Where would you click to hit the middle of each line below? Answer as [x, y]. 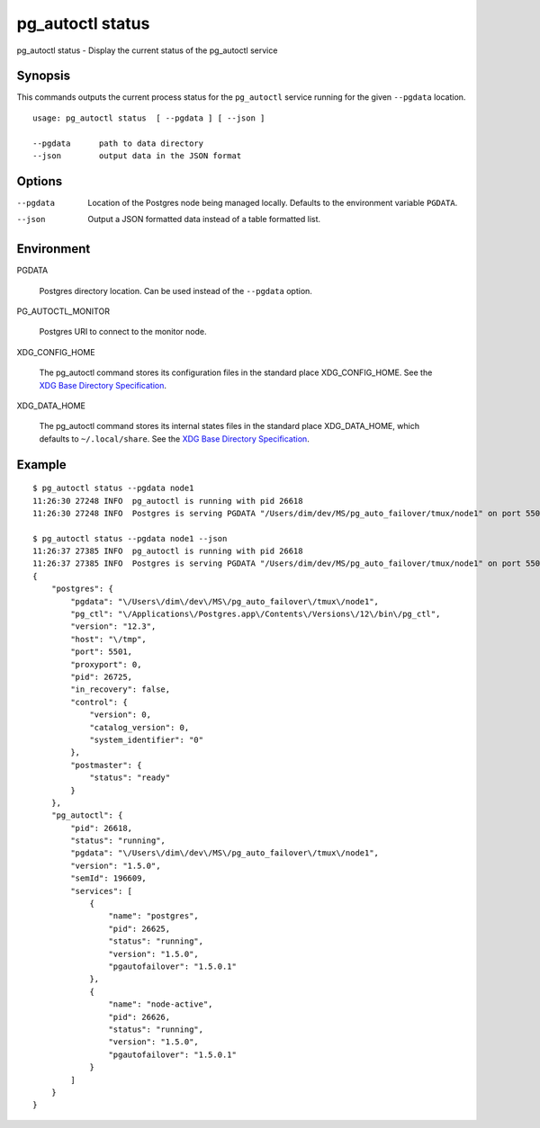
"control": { [99, 702]
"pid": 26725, [102, 677]
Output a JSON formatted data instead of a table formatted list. [204, 219]
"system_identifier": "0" [147, 739]
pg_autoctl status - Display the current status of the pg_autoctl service [147, 50]
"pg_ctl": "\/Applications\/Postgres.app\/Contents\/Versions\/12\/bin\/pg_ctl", [256, 614]
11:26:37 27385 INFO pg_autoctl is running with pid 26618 [168, 551]
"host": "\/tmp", [109, 639]
